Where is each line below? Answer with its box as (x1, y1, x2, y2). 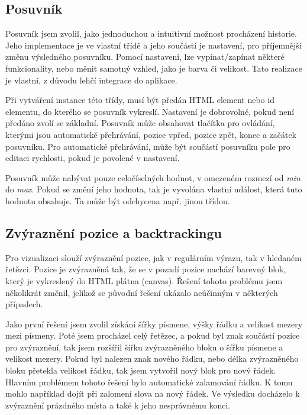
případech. (5, 298, 43, 310)
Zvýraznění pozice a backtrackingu (5, 223, 222, 242)
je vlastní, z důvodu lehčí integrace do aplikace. (5, 73, 177, 86)
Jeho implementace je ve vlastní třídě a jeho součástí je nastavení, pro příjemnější (5, 38, 302, 51)
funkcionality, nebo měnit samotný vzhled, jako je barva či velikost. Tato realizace (5, 62, 302, 74)
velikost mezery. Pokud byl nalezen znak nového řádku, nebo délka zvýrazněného (5, 352, 299, 365)
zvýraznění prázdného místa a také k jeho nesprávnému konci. (5, 398, 231, 411)
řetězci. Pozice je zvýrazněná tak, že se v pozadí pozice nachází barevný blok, (5, 263, 286, 275)
